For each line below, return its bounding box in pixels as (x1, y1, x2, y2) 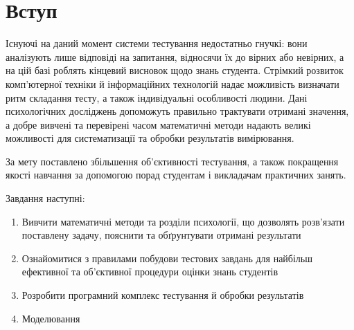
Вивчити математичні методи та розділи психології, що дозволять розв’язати (21, 214, 345, 228)
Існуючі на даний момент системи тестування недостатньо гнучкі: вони (6, 36, 308, 51)
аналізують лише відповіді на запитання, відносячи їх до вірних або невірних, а (6, 49, 344, 64)
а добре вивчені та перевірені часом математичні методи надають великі (6, 117, 311, 131)
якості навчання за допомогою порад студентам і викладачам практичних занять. (6, 167, 346, 182)
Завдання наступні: (6, 191, 85, 205)
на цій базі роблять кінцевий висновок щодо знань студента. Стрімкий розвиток (6, 63, 344, 77)
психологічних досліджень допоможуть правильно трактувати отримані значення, (6, 104, 349, 118)
